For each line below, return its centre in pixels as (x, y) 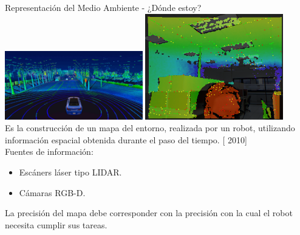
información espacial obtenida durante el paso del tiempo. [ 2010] (126, 139)
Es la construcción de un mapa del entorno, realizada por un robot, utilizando (150, 128)
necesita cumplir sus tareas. (56, 224)
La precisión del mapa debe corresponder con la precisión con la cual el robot (149, 213)
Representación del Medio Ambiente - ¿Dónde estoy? (103, 7)
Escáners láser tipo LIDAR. (70, 172)
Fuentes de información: (49, 152)
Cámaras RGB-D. (52, 192)
